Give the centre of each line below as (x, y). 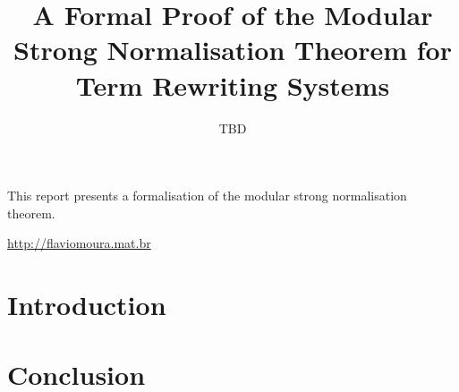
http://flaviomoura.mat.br (79, 243)
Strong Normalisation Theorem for (233, 50)
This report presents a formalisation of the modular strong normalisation (207, 196)
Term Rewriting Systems (233, 85)
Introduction (87, 305)
